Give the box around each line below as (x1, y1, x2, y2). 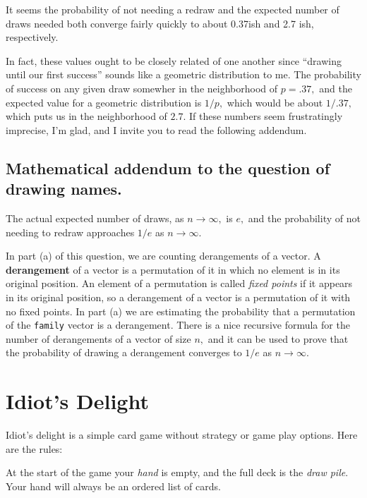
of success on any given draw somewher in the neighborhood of (6, 80, 278, 95)
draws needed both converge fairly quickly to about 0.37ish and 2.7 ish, (6, 16, 314, 30)
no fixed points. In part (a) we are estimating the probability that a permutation (6, 303, 356, 318)
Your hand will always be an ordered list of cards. (6, 478, 221, 493)
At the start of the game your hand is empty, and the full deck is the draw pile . (6, 465, 349, 480)
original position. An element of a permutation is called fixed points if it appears (6, 276, 353, 291)
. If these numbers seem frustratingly (183, 109, 343, 123)
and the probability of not (248, 210, 361, 225)
